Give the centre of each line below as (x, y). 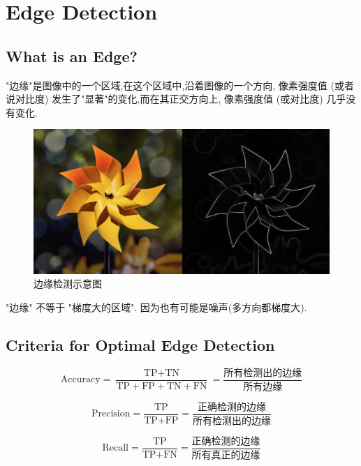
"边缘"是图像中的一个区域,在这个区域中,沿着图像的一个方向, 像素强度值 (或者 (180, 85)
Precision (111, 414)
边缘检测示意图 (68, 284)
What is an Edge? (72, 55)
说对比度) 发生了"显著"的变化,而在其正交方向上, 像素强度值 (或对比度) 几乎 (176, 99)
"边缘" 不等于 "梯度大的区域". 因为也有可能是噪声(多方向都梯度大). (156, 307)
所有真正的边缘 (226, 455)
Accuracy (80, 380)
